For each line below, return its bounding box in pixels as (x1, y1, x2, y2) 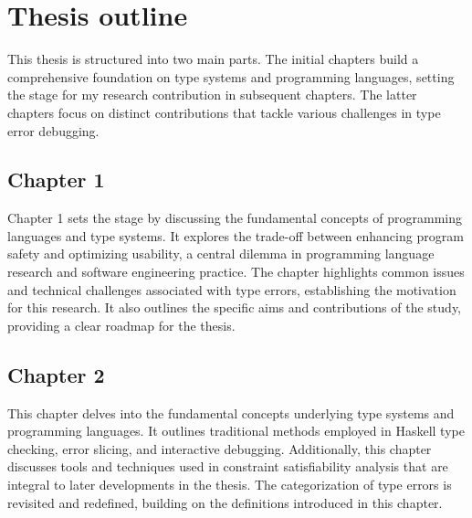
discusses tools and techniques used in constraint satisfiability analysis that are (7, 457, 448, 476)
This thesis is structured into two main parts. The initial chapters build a (7, 49, 419, 69)
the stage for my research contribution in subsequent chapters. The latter (7, 85, 417, 104)
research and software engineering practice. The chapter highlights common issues (7, 262, 465, 281)
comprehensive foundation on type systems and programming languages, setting (7, 67, 455, 86)
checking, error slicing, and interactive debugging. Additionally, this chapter (7, 439, 432, 458)
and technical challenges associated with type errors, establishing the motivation (7, 280, 456, 299)
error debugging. (7, 121, 100, 140)
